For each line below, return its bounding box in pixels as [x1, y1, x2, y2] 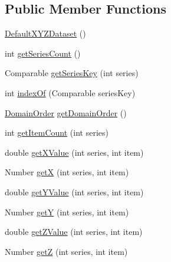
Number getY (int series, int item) [5, 205, 129, 218]
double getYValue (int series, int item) [5, 185, 144, 198]
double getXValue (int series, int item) [5, 146, 144, 158]
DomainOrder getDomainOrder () [5, 106, 127, 119]
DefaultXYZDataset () [5, 27, 86, 40]
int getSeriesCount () [5, 47, 81, 59]
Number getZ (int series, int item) [5, 245, 128, 257]
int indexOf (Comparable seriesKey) [5, 86, 136, 99]
